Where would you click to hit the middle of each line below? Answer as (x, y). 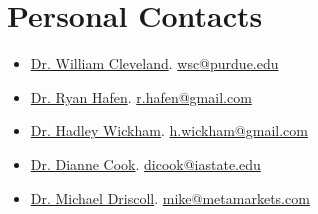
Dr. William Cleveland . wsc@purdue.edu (154, 63)
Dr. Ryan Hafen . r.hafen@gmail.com (141, 96)
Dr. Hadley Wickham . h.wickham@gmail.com (169, 130)
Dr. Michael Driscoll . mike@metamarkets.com (170, 197)
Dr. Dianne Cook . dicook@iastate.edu (145, 163)
